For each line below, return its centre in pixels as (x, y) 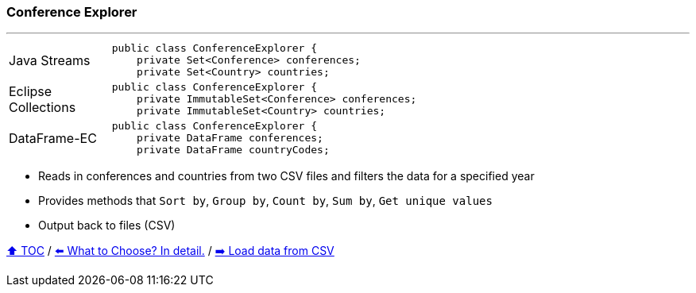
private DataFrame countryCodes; (233, 150)
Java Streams (50, 60)
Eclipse (31, 91)
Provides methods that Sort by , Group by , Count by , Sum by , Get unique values (265, 201)
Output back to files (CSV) (107, 226)
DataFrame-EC (53, 138)
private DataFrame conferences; (230, 138)
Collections (43, 107)
